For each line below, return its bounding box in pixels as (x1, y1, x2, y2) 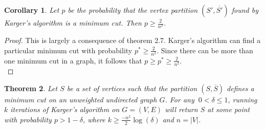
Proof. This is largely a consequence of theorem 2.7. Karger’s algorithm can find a (4, 35, 261, 46)
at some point (207, 104, 250, 115)
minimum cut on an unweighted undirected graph (4, 94, 157, 104)
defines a (227, 82, 254, 93)
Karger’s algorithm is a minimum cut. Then (4, 17, 142, 28)
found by (231, 5, 258, 15)
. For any (165, 94, 194, 104)
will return (165, 104, 198, 115)
